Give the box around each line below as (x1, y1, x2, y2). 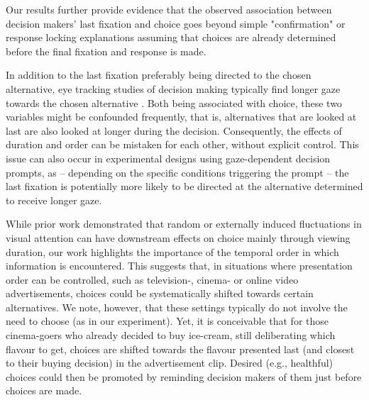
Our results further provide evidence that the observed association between (6, 2, 332, 16)
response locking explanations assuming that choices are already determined (6, 30, 336, 45)
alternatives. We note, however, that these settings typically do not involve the (6, 299, 348, 314)
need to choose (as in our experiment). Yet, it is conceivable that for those (6, 313, 329, 328)
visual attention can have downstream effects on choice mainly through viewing (6, 230, 351, 245)
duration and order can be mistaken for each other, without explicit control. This (6, 137, 359, 152)
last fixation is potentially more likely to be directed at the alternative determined (6, 179, 363, 194)
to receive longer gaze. (6, 192, 102, 207)
